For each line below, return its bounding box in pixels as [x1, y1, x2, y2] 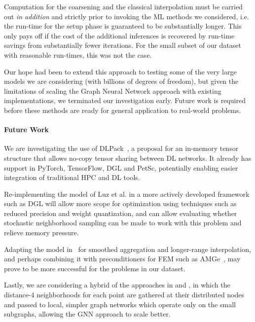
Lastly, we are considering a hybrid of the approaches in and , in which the [4, 280, 230, 290]
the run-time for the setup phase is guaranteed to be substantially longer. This [4, 21, 242, 31]
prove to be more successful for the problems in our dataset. [4, 263, 185, 273]
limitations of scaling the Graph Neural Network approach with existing [4, 85, 221, 96]
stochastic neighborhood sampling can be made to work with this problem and [4, 217, 242, 228]
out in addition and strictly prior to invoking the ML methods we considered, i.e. [4, 11, 249, 21]
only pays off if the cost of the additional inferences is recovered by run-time [4, 30, 235, 40]
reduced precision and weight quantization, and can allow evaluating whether [4, 208, 237, 218]
